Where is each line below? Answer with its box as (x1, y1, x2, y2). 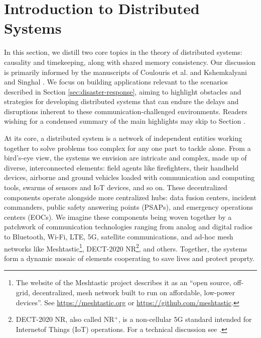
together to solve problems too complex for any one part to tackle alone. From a (4, 142, 251, 153)
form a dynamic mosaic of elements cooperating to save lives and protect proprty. (4, 252, 255, 263)
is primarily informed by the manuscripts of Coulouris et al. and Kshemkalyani (4, 66, 247, 77)
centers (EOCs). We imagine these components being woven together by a (4, 211, 232, 222)
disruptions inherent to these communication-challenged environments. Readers (4, 106, 247, 116)
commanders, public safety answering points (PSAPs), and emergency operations (4, 202, 253, 212)
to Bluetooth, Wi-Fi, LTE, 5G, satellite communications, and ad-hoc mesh (4, 231, 233, 241)
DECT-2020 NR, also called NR (16, 314, 114, 324)
